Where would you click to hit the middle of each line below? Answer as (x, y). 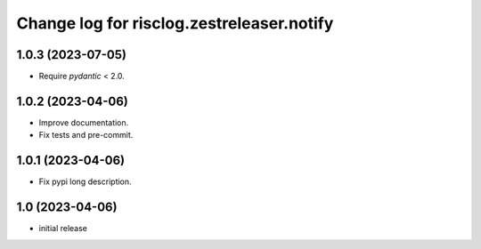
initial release (63, 229)
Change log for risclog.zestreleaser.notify (175, 23)
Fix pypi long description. (86, 181)
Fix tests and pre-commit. (86, 135)
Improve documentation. (84, 122)
